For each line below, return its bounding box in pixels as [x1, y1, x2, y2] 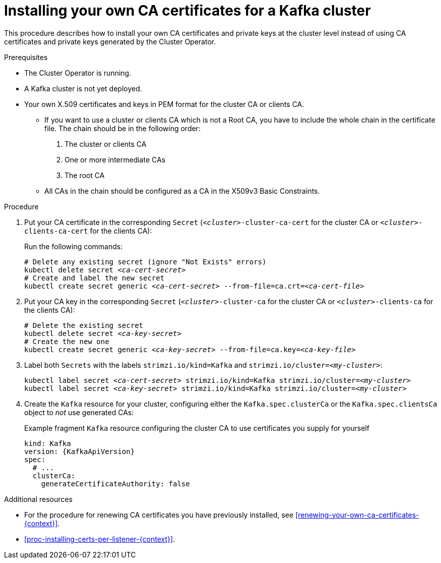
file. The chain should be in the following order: [44, 124, 201, 133]
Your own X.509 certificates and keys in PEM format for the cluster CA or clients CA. [24, 99, 304, 108]
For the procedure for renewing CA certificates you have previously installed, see [24, 510, 294, 519]
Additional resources [4, 494, 73, 503]
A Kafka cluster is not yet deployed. [24, 84, 142, 93]
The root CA [65, 171, 105, 180]
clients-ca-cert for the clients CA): [24, 226, 152, 235]
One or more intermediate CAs [65, 155, 166, 164]
